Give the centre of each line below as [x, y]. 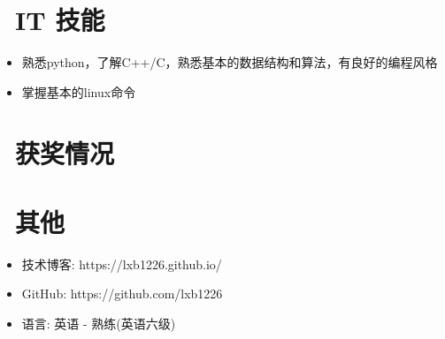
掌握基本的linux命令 [79, 91]
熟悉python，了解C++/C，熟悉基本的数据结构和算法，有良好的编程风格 [230, 62]
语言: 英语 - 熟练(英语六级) [99, 323]
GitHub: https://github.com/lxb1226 [122, 294]
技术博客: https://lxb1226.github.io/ [122, 264]
